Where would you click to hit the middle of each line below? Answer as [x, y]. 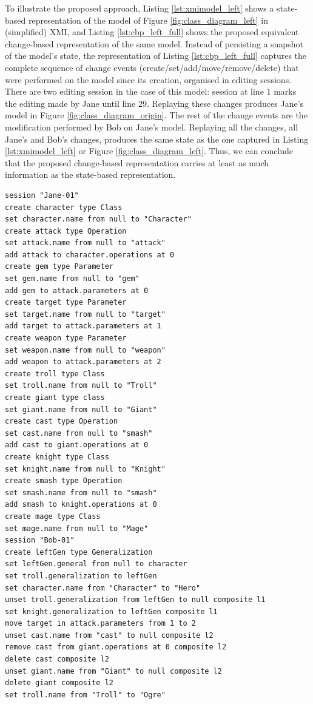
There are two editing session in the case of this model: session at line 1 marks [151, 91]
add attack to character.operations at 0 [90, 255]
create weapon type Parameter [66, 338]
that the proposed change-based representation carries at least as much [137, 162]
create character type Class [64, 207]
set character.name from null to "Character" [98, 219]
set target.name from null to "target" [85, 314]
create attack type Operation [66, 231]
